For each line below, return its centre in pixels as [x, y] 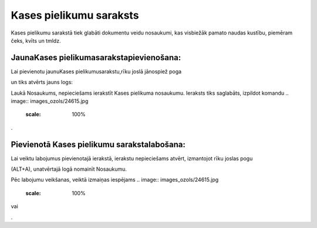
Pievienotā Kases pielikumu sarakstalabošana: [98, 144]
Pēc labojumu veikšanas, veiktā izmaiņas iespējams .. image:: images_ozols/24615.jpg [115, 180]
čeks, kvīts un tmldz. [36, 40]
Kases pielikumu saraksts [75, 15]
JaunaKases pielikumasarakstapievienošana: [96, 58]
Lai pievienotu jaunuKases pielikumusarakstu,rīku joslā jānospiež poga [96, 71]
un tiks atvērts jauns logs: [42, 82]
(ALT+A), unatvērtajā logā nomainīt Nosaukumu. [69, 169]
